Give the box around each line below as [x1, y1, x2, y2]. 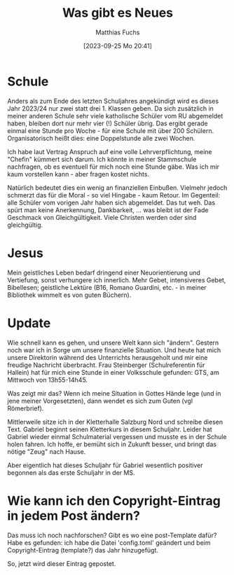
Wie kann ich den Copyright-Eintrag [7, 492, 221, 508]
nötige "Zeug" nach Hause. [7, 447, 86, 456]
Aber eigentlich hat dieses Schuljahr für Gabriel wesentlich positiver [7, 461, 203, 469]
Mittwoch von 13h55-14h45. [7, 375, 88, 384]
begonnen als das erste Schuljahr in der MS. [7, 468, 135, 477]
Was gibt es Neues [62, 5, 174, 21]
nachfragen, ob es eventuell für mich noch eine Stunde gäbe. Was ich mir [7, 162, 219, 171]
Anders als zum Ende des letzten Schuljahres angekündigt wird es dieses [7, 97, 219, 105]
